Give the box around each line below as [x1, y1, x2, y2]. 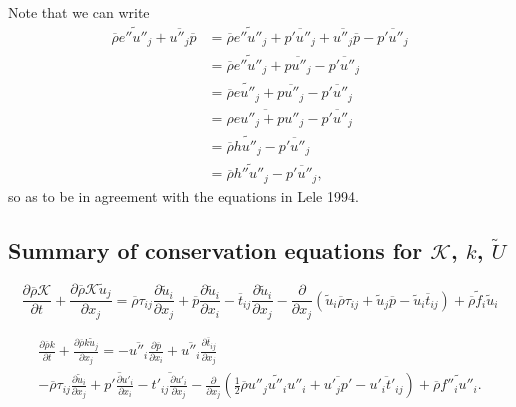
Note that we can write [8, 2, 150, 22]
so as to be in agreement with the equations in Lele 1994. [8, 185, 359, 206]
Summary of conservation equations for [8, 234, 423, 265]
